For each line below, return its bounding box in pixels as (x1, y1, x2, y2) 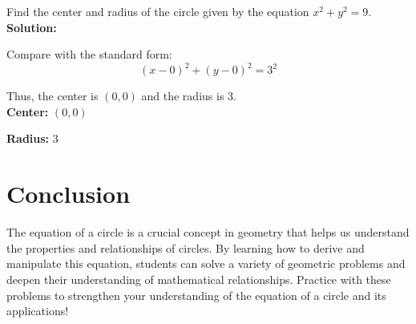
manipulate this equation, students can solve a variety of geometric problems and (6, 255, 406, 272)
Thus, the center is (6, 87, 99, 104)
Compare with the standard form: (6, 46, 172, 63)
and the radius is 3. (141, 87, 236, 104)
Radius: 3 (6, 130, 59, 147)
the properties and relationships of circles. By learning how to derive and (6, 239, 365, 256)
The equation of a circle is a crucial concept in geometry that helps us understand (6, 224, 410, 241)
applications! (6, 302, 69, 319)
